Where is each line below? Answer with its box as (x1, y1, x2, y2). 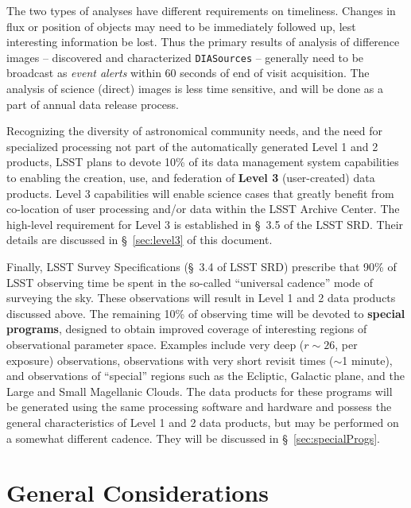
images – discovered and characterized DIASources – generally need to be (6, 48, 364, 65)
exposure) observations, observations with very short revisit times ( (6, 351, 334, 368)
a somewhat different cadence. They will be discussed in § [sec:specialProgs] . (6, 429, 380, 446)
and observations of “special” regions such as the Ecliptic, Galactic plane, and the (6, 367, 405, 384)
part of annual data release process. (6, 95, 179, 112)
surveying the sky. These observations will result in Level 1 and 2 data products (6, 289, 396, 306)
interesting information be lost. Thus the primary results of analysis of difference (6, 33, 400, 50)
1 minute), (342, 351, 393, 368)
